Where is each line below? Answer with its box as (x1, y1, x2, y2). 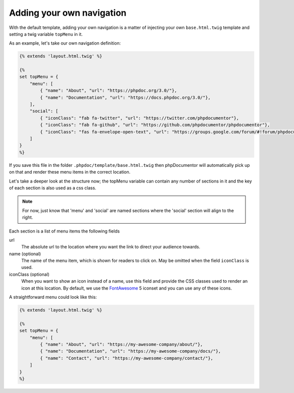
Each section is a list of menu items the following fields (9, 228, 120, 234)
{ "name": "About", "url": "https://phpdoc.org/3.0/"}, (40, 88, 177, 93)
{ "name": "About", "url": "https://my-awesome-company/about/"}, (40, 341, 203, 347)
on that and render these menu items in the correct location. (9, 169, 131, 175)
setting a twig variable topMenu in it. (9, 31, 83, 37)
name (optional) (9, 251, 41, 257)
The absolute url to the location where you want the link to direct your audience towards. (21, 244, 200, 250)
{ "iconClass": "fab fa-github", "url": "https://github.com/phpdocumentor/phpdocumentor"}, (40, 122, 270, 128)
